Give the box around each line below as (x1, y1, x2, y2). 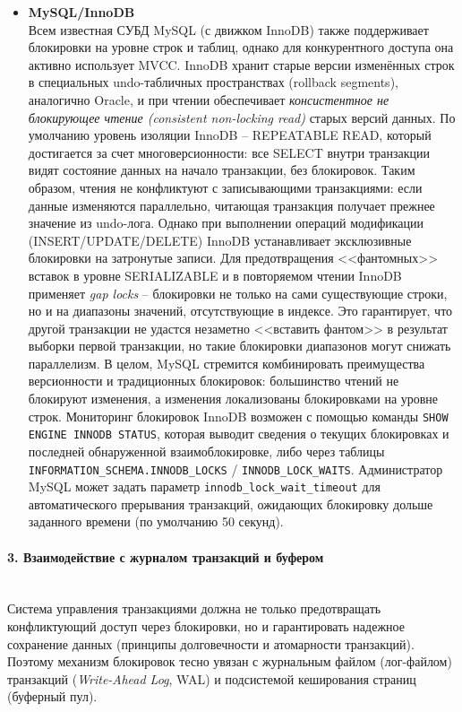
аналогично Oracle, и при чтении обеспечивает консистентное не (28, 90, 389, 109)
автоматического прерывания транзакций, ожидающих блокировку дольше (28, 494, 433, 513)
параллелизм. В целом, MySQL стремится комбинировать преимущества (28, 353, 425, 372)
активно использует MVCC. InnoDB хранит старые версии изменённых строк (28, 55, 455, 74)
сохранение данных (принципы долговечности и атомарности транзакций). (7, 634, 415, 653)
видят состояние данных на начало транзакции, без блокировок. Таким (28, 161, 415, 179)
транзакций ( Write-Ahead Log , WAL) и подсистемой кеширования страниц (7, 669, 416, 688)
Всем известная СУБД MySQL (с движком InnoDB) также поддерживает (28, 20, 429, 39)
